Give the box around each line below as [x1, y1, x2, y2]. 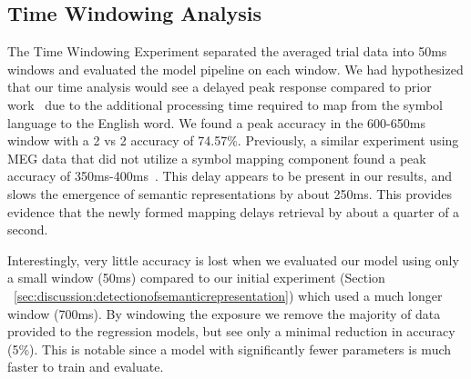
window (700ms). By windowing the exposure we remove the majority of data [7, 304, 441, 323]
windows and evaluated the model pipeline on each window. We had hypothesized [7, 59, 464, 78]
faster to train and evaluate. [7, 357, 164, 376]
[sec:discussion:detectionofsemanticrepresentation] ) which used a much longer [14, 285, 443, 304]
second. [7, 220, 48, 239]
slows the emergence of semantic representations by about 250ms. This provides [7, 184, 452, 203]
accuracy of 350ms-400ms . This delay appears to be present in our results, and [7, 166, 452, 185]
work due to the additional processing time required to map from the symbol [7, 95, 443, 114]
